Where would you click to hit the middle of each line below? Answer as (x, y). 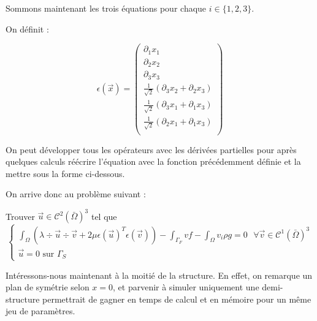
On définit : (27, 28)
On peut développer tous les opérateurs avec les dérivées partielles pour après (151, 149)
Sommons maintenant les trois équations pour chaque (106, 8)
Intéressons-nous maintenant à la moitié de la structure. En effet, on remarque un (159, 275)
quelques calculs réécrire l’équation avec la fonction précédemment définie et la (153, 161)
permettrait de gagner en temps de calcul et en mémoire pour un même (177, 299)
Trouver (20, 216)
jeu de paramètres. (40, 311)
